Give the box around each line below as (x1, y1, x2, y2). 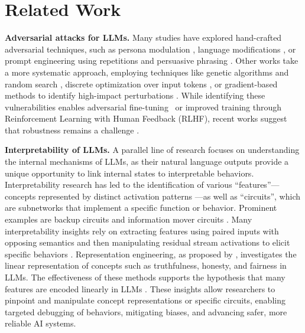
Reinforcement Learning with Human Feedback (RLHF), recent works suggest (5, 112, 287, 125)
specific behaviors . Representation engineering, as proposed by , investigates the (5, 247, 297, 260)
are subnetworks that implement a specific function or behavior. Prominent (5, 201, 277, 214)
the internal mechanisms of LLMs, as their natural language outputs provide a (5, 155, 289, 168)
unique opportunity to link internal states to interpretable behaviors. (5, 166, 254, 179)
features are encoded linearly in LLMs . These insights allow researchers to (5, 282, 275, 295)
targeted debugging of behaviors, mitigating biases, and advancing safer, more (5, 305, 287, 318)
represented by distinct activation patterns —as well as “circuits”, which (38, 190, 300, 202)
